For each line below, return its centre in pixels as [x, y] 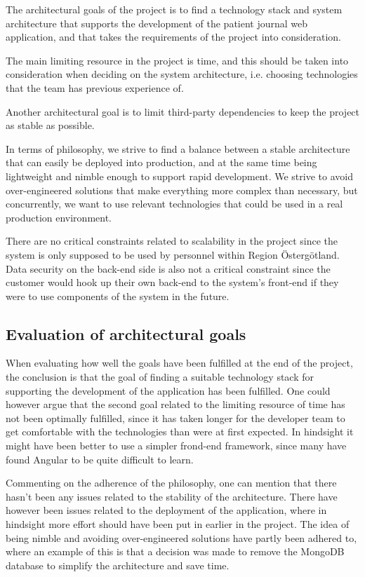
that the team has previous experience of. [95, 87]
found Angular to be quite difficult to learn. [100, 459]
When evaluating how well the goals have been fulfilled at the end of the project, [179, 363]
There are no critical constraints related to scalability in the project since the [172, 241]
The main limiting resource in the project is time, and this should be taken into [177, 60]
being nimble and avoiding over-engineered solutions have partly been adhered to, [181, 537]
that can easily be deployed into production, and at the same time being [161, 162]
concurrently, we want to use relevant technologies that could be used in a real [174, 204]
